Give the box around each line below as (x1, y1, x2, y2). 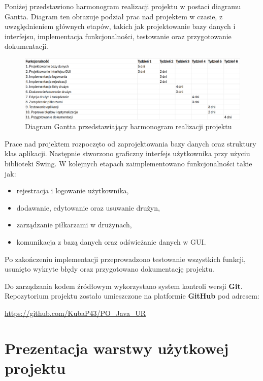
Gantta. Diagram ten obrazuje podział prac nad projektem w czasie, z (5, 11, 223, 21)
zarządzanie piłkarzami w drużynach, (16, 219, 132, 230)
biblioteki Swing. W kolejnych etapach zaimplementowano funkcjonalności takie (5, 158, 252, 168)
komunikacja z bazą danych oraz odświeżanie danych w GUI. (16, 236, 206, 247)
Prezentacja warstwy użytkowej (5, 337, 229, 358)
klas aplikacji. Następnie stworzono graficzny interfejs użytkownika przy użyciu (5, 148, 250, 159)
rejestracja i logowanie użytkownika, (16, 185, 129, 196)
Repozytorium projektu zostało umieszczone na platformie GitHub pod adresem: (5, 290, 259, 301)
